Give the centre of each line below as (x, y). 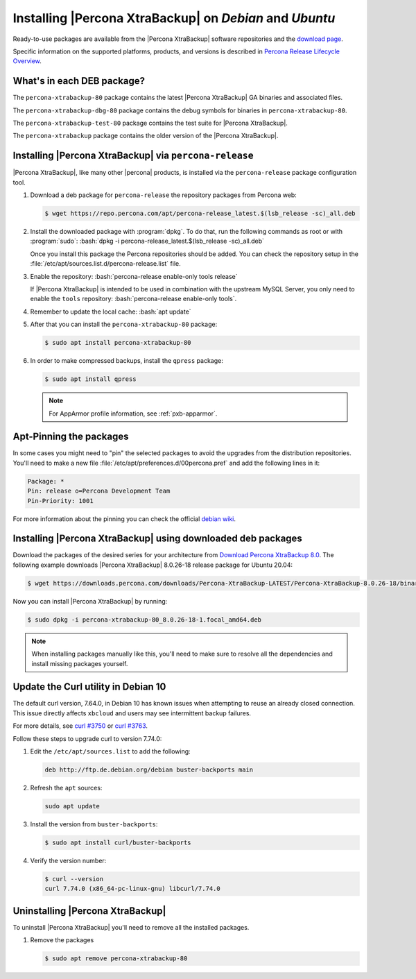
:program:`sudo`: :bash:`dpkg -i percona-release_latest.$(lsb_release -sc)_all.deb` (147, 241)
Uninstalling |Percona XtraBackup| (89, 911)
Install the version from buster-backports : (94, 824)
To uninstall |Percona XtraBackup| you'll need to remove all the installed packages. (131, 927)
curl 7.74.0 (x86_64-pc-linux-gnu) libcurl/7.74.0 (133, 889)
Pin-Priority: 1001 (60, 501)
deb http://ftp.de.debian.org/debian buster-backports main (149, 770)
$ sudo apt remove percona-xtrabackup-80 (116, 959)
